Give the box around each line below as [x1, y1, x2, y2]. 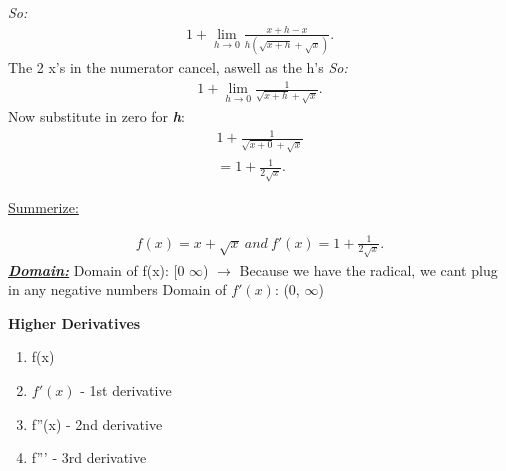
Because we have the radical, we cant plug [239, 259, 498, 280]
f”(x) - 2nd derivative [31, 413, 163, 434]
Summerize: [8, 197, 79, 218]
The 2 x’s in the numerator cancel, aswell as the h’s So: [8, 57, 348, 78]
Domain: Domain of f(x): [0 [8, 259, 185, 280]
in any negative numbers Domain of [8, 279, 227, 300]
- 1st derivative [80, 379, 172, 400]
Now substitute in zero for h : [8, 106, 185, 127]
